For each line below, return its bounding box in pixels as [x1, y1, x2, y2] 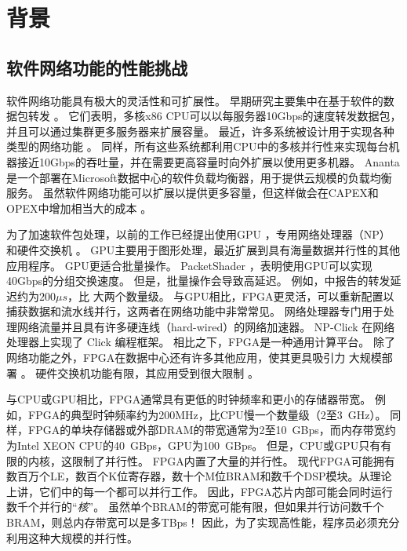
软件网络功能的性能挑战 [6, 55, 187, 79]
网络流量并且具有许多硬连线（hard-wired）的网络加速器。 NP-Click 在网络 [16, 318, 395, 334]
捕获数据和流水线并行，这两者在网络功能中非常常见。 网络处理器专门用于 [6, 303, 383, 319]
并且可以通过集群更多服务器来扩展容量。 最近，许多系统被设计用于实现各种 [6, 122, 394, 139]
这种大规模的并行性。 [27, 529, 138, 546]
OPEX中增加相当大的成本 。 [6, 199, 152, 216]
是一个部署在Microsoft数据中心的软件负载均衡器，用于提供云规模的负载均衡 [6, 169, 392, 185]
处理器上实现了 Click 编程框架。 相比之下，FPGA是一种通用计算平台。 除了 [6, 334, 395, 350]
